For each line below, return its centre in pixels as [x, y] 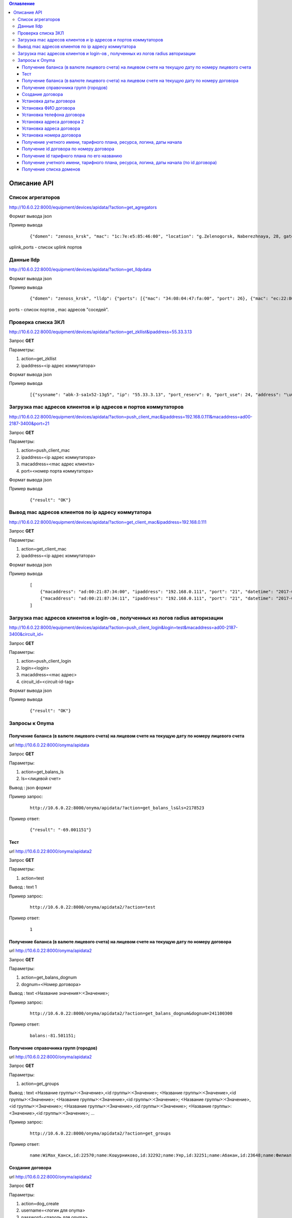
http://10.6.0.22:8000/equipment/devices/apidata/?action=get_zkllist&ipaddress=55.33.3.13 [100, 332]
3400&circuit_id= [26, 634]
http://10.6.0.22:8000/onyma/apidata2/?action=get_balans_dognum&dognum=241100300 [131, 1013]
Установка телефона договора [54, 115]
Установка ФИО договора [49, 108]
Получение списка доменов [51, 169]
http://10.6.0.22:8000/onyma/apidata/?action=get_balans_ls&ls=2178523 [117, 808]
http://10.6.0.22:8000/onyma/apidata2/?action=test [93, 907]
